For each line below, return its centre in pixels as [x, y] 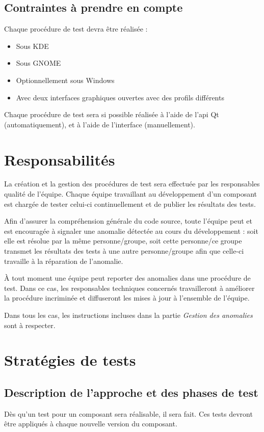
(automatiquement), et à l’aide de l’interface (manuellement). [100, 124]
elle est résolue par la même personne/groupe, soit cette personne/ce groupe [123, 241]
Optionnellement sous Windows [65, 80]
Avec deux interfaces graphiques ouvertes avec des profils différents [120, 97]
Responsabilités [60, 159]
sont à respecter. [30, 325]
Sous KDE [32, 46]
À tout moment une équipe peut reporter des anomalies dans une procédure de [127, 278]
